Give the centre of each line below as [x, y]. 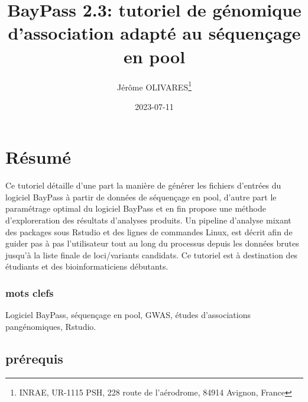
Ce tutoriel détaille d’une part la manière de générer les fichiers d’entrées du [143, 185]
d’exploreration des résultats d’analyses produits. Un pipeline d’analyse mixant [148, 220]
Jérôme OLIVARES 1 [154, 86]
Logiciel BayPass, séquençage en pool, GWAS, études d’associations [128, 315]
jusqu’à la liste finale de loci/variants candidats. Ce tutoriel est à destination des [152, 255]
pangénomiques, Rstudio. [51, 326]
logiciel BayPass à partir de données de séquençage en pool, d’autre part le [141, 197]
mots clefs [30, 292]
